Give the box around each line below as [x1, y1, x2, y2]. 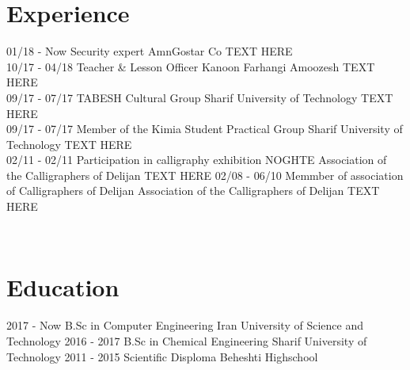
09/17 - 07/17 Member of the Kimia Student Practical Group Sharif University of [6, 120, 403, 137]
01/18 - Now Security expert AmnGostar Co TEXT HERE [6, 43, 293, 59]
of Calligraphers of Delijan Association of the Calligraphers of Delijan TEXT [6, 182, 380, 199]
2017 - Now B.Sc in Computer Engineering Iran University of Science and [6, 317, 363, 334]
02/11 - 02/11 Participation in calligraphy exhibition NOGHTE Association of [6, 151, 387, 168]
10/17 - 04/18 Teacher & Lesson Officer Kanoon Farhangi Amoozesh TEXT [6, 58, 375, 74]
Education [6, 271, 120, 303]
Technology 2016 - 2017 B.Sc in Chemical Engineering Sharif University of [6, 332, 367, 349]
